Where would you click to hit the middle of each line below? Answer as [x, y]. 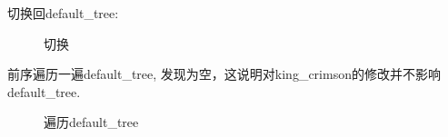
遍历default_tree [91, 122]
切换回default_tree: [63, 13]
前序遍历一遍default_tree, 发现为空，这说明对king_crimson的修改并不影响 [224, 74]
